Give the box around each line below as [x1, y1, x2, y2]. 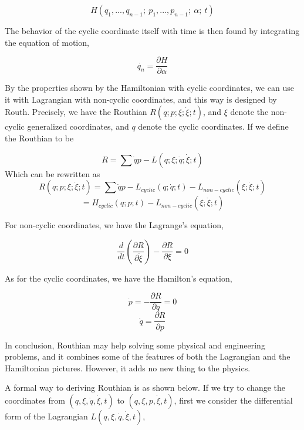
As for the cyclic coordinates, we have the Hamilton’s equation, [5, 272, 232, 284]
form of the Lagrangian [5, 409, 88, 422]
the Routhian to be [5, 132, 74, 144]
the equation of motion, [5, 36, 89, 48]
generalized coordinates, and [27, 120, 129, 133]
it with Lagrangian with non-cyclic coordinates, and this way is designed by [5, 93, 277, 105]
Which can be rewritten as [5, 167, 100, 180]
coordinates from [5, 394, 65, 406]
